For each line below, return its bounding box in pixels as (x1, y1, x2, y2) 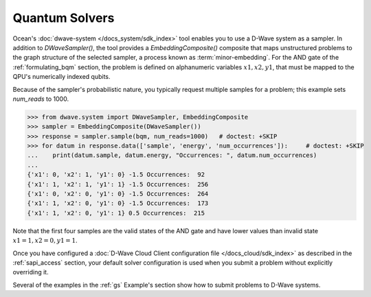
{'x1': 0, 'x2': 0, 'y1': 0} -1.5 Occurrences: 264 (27, 190, 209, 198)
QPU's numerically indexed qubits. (12, 73, 111, 81)
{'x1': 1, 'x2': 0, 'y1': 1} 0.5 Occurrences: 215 (27, 209, 205, 217)
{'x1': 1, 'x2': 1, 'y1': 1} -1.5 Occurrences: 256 (27, 180, 209, 188)
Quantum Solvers (12, 10, 115, 25)
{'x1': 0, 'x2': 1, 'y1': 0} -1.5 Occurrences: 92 (27, 171, 205, 178)
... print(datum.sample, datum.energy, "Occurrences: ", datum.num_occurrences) (27, 152, 317, 159)
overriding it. (12, 268, 49, 276)
